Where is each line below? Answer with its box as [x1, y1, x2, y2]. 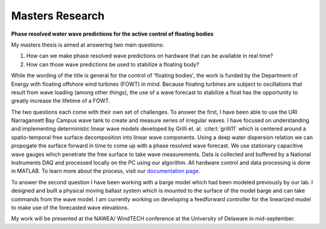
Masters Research [11, 9, 105, 22]
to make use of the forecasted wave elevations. [11, 204, 129, 211]
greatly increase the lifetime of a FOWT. [11, 97, 110, 105]
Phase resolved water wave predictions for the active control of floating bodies [11, 30, 214, 37]
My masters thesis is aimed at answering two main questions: [11, 41, 164, 48]
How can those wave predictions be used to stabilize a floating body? [26, 60, 199, 68]
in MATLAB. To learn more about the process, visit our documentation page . [11, 167, 200, 175]
